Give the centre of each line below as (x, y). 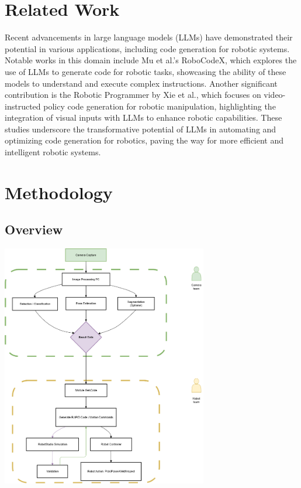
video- (275, 95)
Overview (34, 229)
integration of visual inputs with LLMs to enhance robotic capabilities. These (143, 117)
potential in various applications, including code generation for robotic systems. (147, 48)
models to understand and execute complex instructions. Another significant (141, 83)
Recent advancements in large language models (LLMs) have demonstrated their (149, 37)
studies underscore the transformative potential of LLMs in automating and (141, 129)
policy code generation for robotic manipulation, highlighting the (160, 106)
